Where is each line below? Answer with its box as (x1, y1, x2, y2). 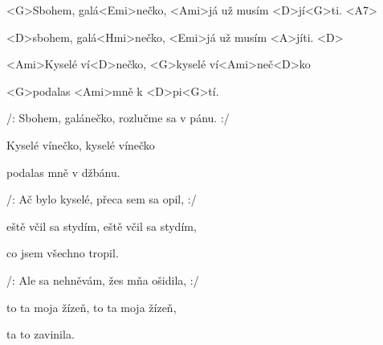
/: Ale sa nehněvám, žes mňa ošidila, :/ (6, 271, 199, 288)
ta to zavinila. (6, 326, 75, 343)
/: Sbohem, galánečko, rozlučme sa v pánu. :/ (6, 109, 230, 126)
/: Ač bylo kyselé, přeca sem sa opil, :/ (6, 191, 197, 207)
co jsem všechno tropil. (6, 244, 119, 261)
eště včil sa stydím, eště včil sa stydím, (6, 217, 197, 234)
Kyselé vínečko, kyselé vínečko (6, 136, 155, 153)
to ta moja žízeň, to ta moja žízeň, (6, 298, 177, 315)
